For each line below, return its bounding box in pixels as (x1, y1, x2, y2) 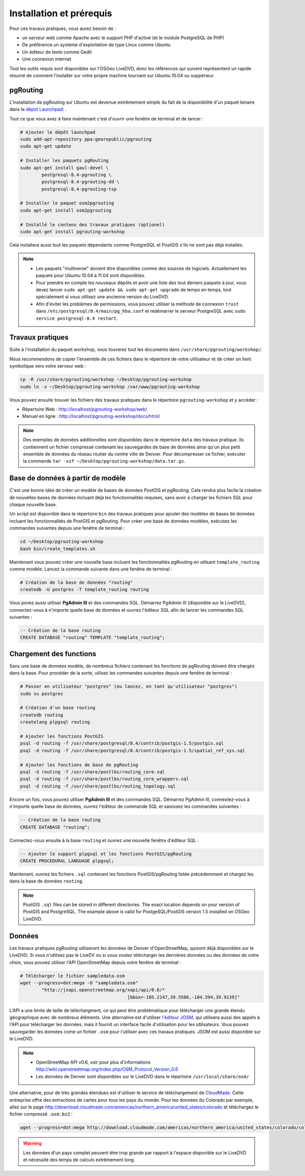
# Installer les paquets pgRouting (20, 158, 109, 164)
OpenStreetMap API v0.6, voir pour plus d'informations (36, 1059, 151, 1065)
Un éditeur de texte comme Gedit (22, 49, 92, 55)
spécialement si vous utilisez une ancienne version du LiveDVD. (36, 294, 169, 300)
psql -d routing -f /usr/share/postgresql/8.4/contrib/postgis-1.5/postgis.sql (20, 740, 224, 746)
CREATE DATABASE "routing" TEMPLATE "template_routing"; (20, 635, 165, 641)
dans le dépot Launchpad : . (9, 106, 67, 112)
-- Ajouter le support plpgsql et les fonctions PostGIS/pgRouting (20, 851, 192, 857)
